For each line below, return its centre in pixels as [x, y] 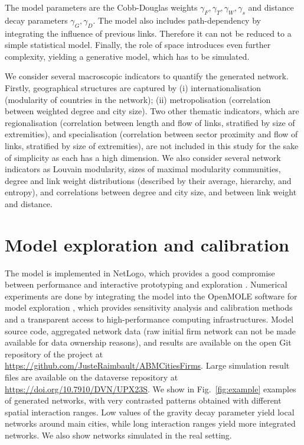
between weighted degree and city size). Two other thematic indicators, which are [152, 111]
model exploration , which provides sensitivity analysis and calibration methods [149, 307]
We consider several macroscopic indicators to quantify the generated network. [147, 76]
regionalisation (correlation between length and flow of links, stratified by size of [150, 122]
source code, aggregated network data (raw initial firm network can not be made [151, 330]
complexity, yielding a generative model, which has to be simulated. [127, 56]
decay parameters [36, 20]
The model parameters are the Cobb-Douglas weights [101, 7]
